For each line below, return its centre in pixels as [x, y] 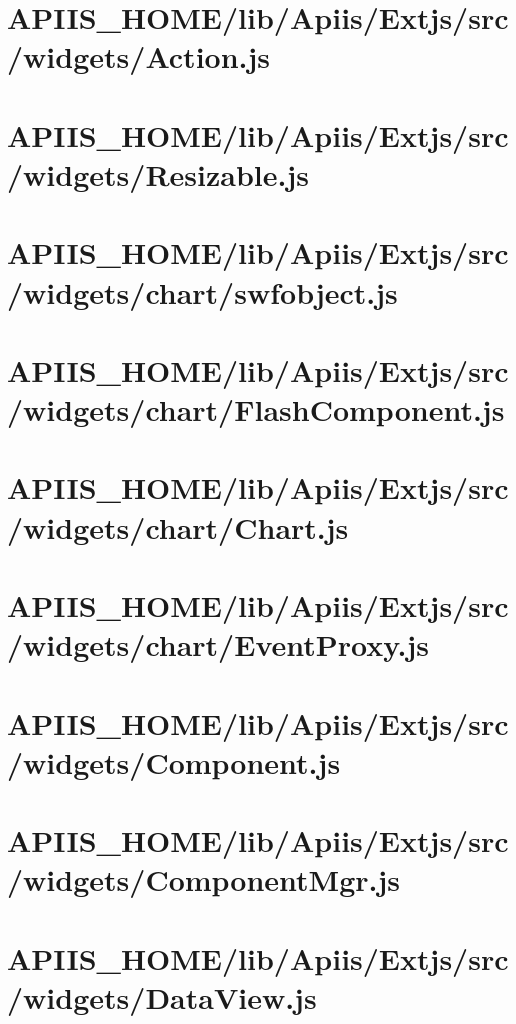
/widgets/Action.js [139, 56]
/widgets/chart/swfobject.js [202, 291]
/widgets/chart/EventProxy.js [218, 644]
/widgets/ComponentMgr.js [204, 879]
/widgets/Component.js [174, 761]
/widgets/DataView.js [162, 996]
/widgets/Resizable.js [158, 173]
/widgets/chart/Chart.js [178, 526]
